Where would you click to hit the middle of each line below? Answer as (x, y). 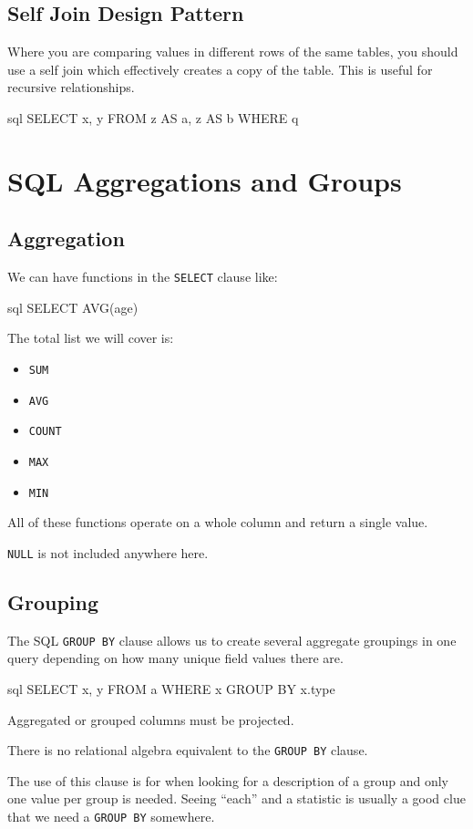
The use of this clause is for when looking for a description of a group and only (228, 780)
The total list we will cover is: (91, 338)
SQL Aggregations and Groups (205, 180)
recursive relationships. (71, 87)
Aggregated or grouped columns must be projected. (151, 719)
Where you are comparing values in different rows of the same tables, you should (233, 52)
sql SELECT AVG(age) (73, 307)
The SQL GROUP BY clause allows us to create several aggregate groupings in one (232, 640)
